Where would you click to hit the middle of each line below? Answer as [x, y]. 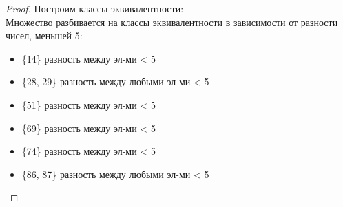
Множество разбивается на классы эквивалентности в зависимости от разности [172, 22]
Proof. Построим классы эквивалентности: [95, 8]
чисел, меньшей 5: [44, 35]
